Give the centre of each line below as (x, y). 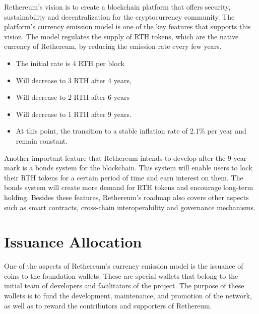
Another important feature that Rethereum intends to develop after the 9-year (125, 158)
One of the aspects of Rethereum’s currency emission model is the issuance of (124, 266)
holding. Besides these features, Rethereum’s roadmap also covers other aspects (126, 197)
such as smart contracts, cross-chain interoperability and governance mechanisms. (130, 207)
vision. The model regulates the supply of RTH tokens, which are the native (121, 36)
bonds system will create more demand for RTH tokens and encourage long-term (129, 187)
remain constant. (42, 140)
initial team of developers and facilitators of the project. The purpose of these (124, 286)
